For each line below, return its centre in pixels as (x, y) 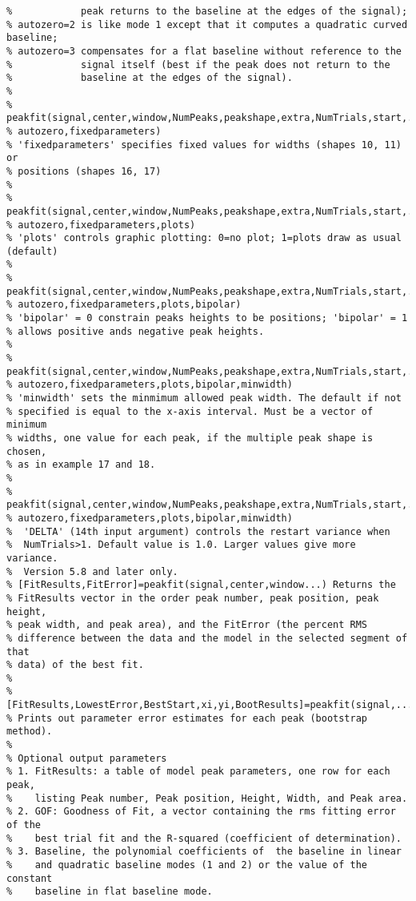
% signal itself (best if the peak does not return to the (198, 64)
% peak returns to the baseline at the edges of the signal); (207, 11)
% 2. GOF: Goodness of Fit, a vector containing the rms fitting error (201, 812)
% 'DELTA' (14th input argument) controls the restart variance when (198, 531)
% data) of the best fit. (75, 665)
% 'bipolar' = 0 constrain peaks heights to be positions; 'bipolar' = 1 (207, 318)
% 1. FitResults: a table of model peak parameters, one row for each (198, 772)
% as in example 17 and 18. (81, 465)
